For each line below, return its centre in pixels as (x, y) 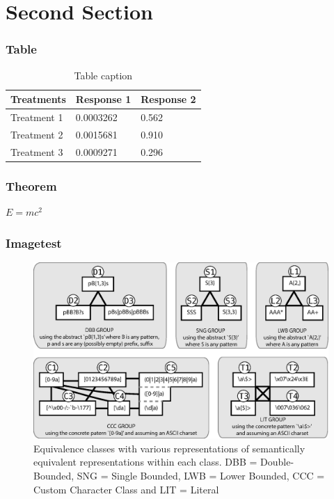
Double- (277, 462)
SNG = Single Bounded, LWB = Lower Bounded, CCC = (201, 476)
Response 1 (103, 99)
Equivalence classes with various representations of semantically (169, 448)
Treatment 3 (37, 151)
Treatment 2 (37, 134)
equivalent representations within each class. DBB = (145, 462)
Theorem (31, 185)
